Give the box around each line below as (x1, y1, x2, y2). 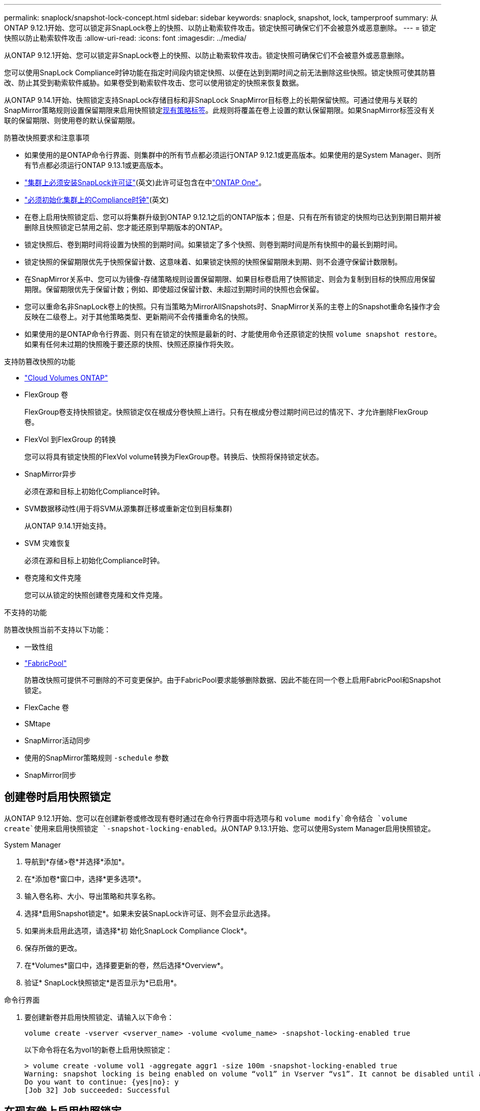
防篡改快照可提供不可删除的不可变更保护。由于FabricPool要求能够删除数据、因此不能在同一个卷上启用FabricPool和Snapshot (24, 676, 441, 684)
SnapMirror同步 (24, 771, 76, 779)
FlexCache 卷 (24, 703, 69, 712)
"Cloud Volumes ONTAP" (24, 373, 108, 382)
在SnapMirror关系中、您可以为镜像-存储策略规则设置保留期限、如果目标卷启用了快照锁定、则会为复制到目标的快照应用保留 (24, 275, 436, 283)
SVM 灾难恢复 (24, 539, 71, 547)
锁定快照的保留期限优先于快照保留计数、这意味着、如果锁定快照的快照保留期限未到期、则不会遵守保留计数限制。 (24, 257, 402, 266)
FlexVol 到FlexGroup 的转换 (24, 435, 116, 444)
